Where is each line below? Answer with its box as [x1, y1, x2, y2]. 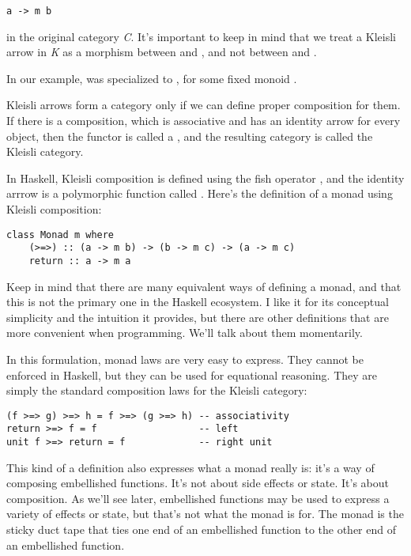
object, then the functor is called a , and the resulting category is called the [6, 127, 373, 144]
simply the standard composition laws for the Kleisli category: [6, 382, 307, 399]
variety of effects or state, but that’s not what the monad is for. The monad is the [6, 505, 404, 522]
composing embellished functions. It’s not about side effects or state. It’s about [6, 475, 390, 491]
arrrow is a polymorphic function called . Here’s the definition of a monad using [6, 185, 393, 202]
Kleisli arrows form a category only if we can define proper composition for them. [6, 96, 401, 113]
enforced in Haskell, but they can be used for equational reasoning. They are [6, 366, 378, 383]
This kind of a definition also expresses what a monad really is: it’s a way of [6, 459, 375, 475]
